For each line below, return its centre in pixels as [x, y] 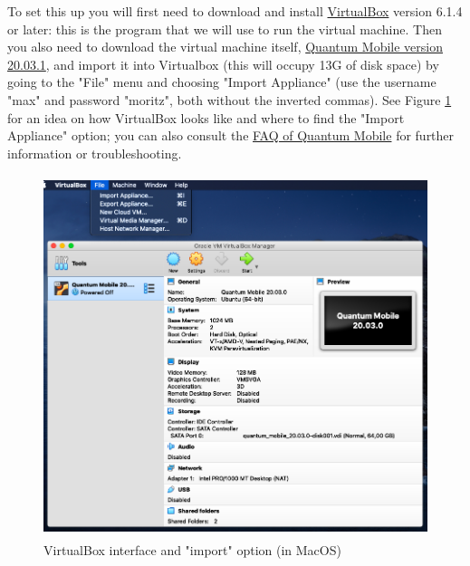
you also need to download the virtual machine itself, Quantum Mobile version [225, 47]
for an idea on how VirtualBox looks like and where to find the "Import [206, 117]
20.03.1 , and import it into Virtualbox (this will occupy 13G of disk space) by [223, 64]
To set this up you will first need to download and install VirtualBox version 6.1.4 [235, 11]
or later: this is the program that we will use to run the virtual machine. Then [225, 29]
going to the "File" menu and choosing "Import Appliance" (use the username [222, 82]
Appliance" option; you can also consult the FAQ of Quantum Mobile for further [231, 135]
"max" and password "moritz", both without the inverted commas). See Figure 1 [230, 99]
